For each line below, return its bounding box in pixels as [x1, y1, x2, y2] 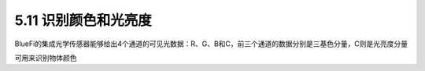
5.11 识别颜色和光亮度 [14, 12, 153, 29]
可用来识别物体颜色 [14, 53, 77, 62]
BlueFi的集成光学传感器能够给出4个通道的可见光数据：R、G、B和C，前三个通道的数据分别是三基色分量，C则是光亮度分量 [14, 39, 408, 48]
